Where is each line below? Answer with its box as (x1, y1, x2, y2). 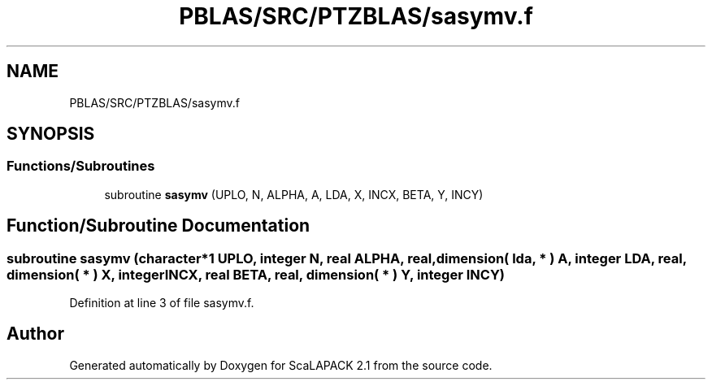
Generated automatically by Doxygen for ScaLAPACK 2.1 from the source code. (69, 358, 493, 372)
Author (7, 323, 64, 345)
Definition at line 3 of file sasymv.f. (69, 296, 254, 310)
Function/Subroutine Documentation (7, 215, 310, 236)
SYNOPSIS (7, 124, 95, 145)
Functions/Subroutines (7, 158, 155, 175)
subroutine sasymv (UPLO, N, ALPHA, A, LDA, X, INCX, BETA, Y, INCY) (104, 187, 484, 202)
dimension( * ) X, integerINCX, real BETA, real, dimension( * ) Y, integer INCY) (7, 266, 506, 283)
